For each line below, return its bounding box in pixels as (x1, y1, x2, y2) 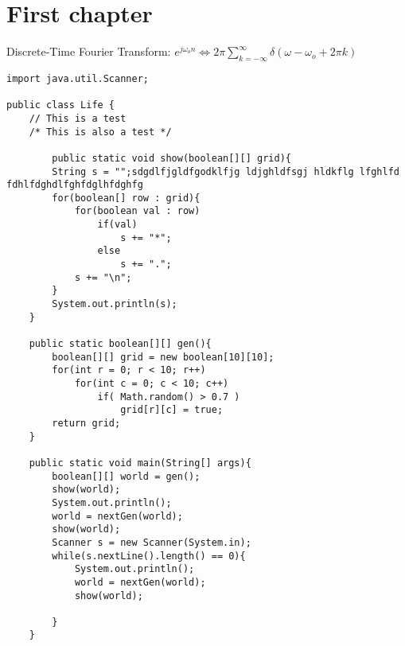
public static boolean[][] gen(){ (29, 338, 212, 350)
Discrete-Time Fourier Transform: (6, 43, 171, 60)
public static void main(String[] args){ (29, 457, 251, 469)
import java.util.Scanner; (6, 72, 149, 84)
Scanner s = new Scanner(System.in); (52, 536, 251, 548)
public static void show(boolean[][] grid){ (52, 152, 291, 164)
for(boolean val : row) (74, 205, 201, 217)
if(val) (97, 219, 138, 231)
